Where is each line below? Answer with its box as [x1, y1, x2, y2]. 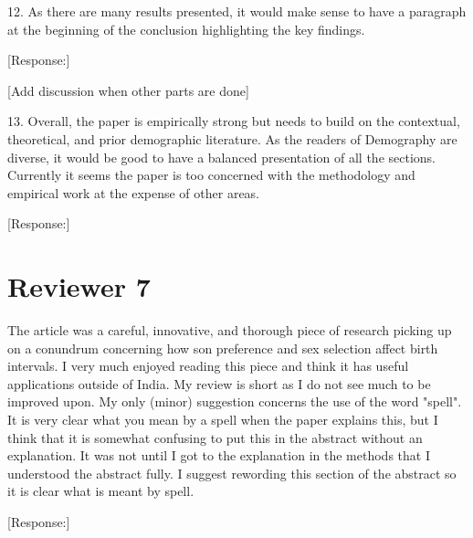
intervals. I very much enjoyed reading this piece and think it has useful [7, 356, 409, 375]
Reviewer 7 [7, 268, 151, 305]
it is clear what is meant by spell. [7, 481, 194, 501]
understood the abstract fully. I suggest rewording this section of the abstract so [7, 463, 457, 482]
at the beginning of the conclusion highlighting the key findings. [7, 19, 365, 38]
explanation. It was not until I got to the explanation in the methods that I [7, 446, 430, 465]
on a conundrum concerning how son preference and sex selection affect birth [7, 338, 438, 357]
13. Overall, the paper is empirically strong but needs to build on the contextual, [7, 111, 460, 131]
